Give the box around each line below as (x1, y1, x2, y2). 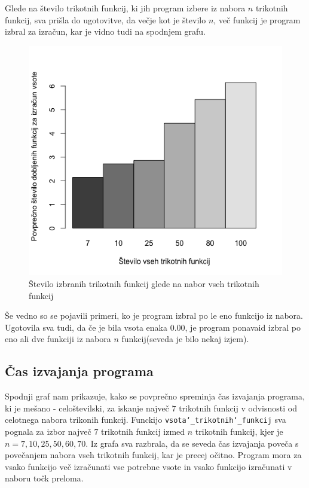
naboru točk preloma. (5, 472, 84, 484)
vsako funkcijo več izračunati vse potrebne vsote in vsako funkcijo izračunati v (5, 460, 292, 472)
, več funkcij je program (213, 13, 301, 26)
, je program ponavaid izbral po (185, 321, 301, 333)
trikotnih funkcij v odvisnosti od (179, 401, 297, 414)
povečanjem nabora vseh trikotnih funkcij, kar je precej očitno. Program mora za (5, 449, 302, 461)
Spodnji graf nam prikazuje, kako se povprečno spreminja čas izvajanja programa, (5, 390, 305, 402)
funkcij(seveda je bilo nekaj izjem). (121, 333, 249, 345)
